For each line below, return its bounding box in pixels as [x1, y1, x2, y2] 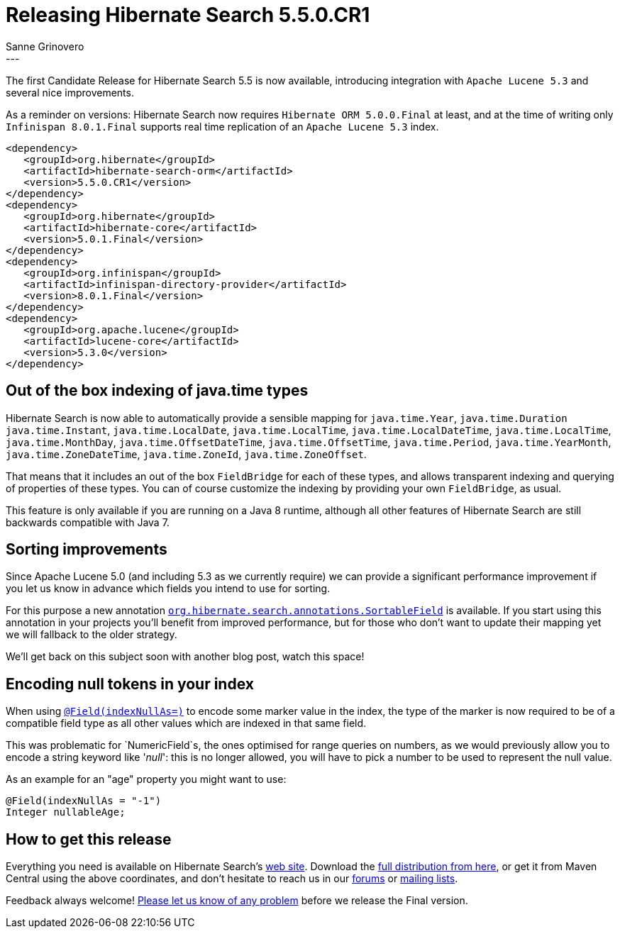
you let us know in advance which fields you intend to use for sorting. [6, 582, 331, 595]
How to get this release [6, 830, 172, 848]
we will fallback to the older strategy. [6, 628, 177, 641]
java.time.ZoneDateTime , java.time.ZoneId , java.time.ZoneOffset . [6, 447, 367, 460]
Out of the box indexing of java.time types [6, 382, 309, 400]
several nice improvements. [6, 86, 134, 99]
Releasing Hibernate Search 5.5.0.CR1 [6, 3, 370, 27]
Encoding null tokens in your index [6, 674, 254, 693]
